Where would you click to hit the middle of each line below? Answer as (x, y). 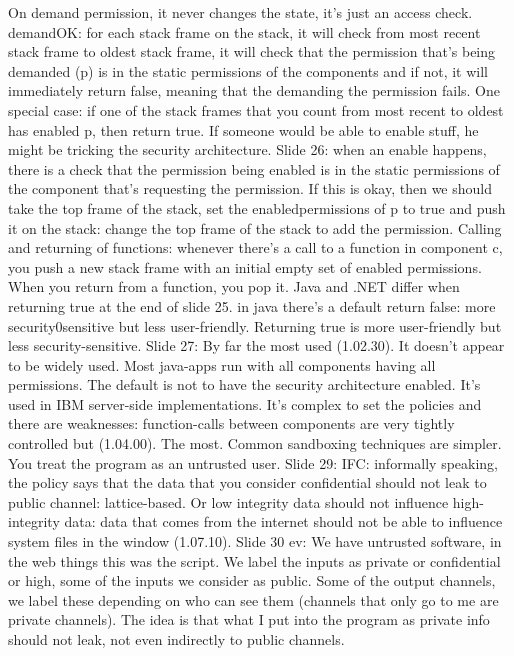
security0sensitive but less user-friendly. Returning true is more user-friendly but (255, 325)
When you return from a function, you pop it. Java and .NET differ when (234, 286)
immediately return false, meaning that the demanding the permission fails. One (254, 90)
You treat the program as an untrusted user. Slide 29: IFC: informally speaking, (253, 462)
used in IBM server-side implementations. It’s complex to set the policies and (245, 403)
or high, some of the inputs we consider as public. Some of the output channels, (252, 580)
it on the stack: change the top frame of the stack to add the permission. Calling (255, 227)
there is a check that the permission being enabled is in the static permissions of (254, 168)
